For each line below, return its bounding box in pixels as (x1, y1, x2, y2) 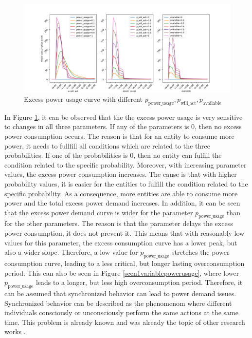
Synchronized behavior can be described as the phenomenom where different (4, 298, 232, 308)
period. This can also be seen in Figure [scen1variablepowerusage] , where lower (4, 267, 239, 278)
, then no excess (194, 121, 242, 131)
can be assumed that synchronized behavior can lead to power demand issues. (4, 288, 236, 299)
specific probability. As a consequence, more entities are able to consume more (4, 188, 238, 198)
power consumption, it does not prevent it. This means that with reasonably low (4, 228, 245, 238)
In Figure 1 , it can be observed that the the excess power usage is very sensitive (4, 112, 243, 122)
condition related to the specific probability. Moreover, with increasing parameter (4, 159, 247, 169)
